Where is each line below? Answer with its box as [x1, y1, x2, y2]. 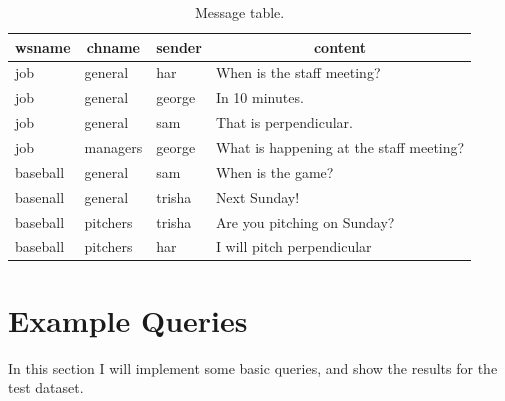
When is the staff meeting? [215, 62, 381, 83]
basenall [15, 186, 65, 207]
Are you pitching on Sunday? [215, 211, 395, 232]
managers [84, 136, 143, 157]
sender [156, 36, 202, 57]
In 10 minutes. [215, 87, 304, 108]
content [313, 36, 367, 57]
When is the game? [215, 161, 334, 182]
